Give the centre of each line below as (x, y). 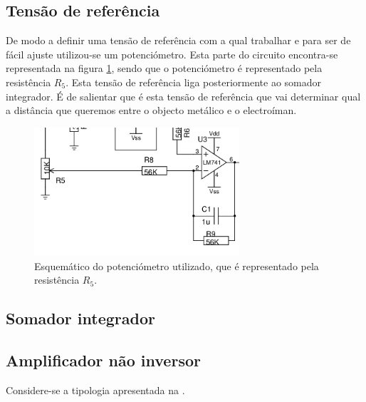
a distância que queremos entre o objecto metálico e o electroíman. (151, 110)
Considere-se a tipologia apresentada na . (95, 390)
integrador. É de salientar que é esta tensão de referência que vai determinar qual (183, 96)
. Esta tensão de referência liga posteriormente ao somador (194, 82)
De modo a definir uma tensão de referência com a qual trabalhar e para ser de (178, 40)
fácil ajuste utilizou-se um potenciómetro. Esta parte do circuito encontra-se (172, 54)
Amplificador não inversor (103, 360)
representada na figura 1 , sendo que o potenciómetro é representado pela (164, 68)
